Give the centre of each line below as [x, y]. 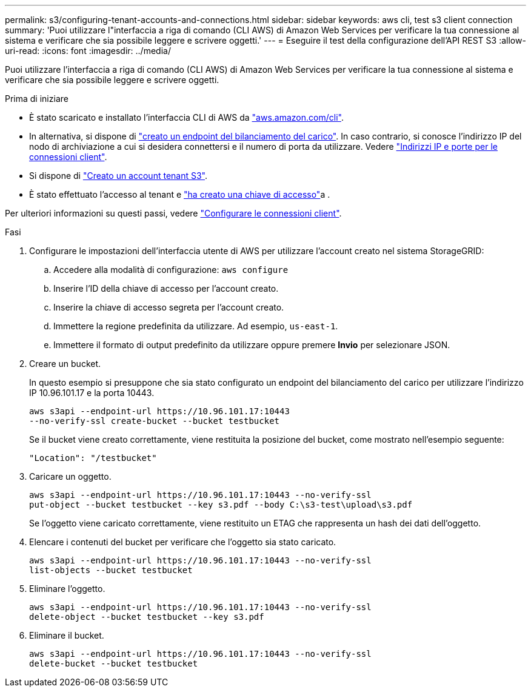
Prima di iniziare [37, 99]
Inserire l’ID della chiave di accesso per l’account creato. [166, 288]
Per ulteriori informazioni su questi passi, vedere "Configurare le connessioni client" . [173, 213]
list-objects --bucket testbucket [111, 570]
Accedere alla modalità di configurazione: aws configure [171, 270]
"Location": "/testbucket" [93, 458]
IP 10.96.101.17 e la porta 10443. [92, 393]
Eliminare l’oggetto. [67, 589]
